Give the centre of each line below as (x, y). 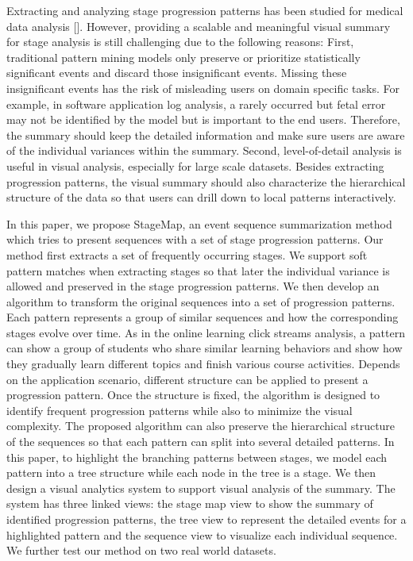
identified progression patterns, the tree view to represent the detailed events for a (206, 519)
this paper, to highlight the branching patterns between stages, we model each (197, 457)
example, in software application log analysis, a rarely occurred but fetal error (196, 104)
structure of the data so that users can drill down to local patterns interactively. (201, 197)
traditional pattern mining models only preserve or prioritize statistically (183, 57)
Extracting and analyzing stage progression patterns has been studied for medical (205, 10)
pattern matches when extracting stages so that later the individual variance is (198, 270)
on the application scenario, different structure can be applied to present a (187, 379)
